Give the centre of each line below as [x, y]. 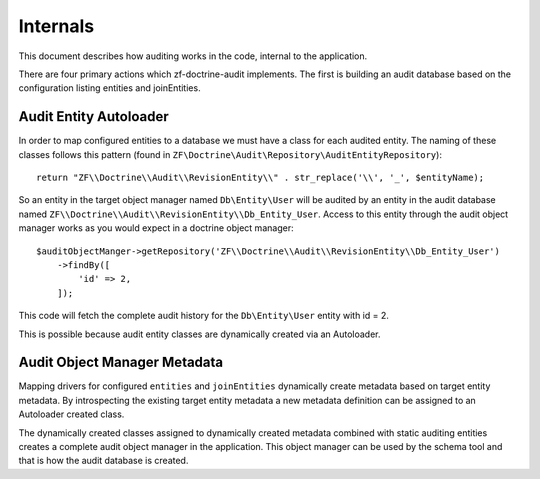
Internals [56, 26]
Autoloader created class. [71, 414]
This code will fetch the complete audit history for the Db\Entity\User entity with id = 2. [204, 316]
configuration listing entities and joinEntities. [109, 88]
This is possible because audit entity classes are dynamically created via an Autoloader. [199, 334]
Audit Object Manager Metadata [121, 362]
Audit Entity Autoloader [93, 116]
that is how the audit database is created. [103, 461]
